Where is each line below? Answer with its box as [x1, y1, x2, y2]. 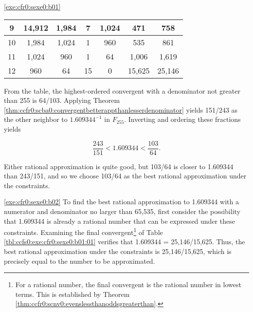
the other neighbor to [4, 114, 68, 124]
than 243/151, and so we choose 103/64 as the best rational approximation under [4, 171, 247, 181]
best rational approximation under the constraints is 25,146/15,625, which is [4, 246, 232, 256]
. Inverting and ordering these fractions [124, 114, 241, 124]
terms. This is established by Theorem [15, 289, 130, 299]
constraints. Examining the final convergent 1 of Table [4, 226, 163, 237]
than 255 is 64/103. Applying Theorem [4, 95, 120, 105]
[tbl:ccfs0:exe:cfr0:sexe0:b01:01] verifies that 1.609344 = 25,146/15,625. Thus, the [4, 236, 245, 247]
